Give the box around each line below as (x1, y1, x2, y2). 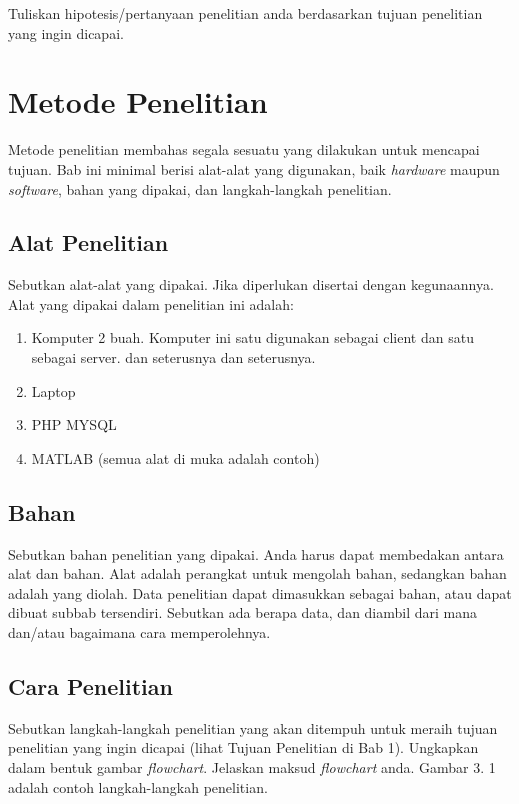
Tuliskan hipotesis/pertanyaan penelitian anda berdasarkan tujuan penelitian (8, 3, 483, 23)
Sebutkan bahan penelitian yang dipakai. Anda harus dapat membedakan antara (8, 543, 504, 564)
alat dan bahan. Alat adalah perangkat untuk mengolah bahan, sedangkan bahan (8, 563, 507, 584)
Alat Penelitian (8, 227, 169, 258)
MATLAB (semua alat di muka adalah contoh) (31, 447, 320, 468)
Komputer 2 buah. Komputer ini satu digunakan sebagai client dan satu (31, 327, 474, 348)
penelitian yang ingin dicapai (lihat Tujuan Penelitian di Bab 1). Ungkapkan (8, 737, 479, 758)
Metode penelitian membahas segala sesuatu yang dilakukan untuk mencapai (8, 139, 480, 160)
